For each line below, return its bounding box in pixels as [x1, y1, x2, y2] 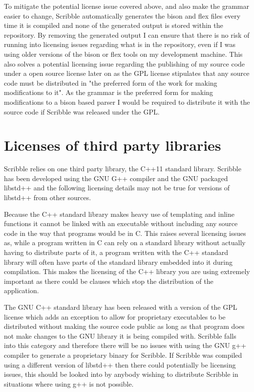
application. [4, 285, 39, 296]
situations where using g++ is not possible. [4, 378, 134, 389]
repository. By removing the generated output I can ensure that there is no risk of [4, 29, 250, 40]
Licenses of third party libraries [4, 135, 221, 155]
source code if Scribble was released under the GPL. [4, 106, 160, 116]
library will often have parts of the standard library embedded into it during [4, 256, 233, 267]
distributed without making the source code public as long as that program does [4, 321, 245, 331]
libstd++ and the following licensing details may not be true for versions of [4, 183, 230, 193]
